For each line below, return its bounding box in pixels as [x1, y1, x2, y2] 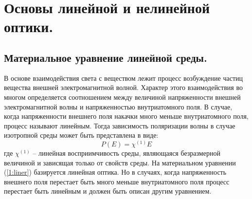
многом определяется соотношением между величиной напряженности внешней [4, 91, 241, 102]
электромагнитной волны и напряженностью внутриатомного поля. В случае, [4, 101, 233, 111]
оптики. [4, 17, 54, 36]
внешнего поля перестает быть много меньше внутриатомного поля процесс [4, 176, 230, 186]
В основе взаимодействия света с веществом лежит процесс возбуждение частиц [4, 72, 243, 83]
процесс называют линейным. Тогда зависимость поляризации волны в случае [4, 120, 235, 130]
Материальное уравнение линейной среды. [4, 50, 207, 65]
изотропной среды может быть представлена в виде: [4, 130, 159, 140]
